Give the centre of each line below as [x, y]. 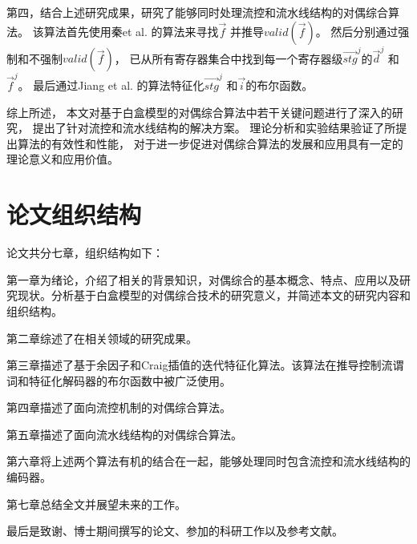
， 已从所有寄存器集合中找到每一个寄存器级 [229, 58]
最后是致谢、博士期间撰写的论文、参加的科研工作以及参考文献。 [175, 531]
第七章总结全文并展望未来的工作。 [96, 504]
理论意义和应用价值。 [63, 159]
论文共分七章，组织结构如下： [85, 253]
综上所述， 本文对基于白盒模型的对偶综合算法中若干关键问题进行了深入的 [199, 112]
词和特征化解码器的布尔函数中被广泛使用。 [119, 380]
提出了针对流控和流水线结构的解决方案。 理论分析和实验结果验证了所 [214, 128]
